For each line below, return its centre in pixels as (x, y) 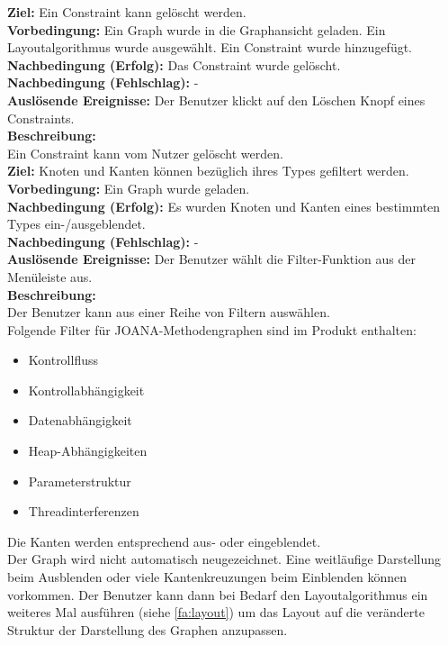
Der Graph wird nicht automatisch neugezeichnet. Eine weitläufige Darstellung (224, 559)
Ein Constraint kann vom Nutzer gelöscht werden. (145, 153)
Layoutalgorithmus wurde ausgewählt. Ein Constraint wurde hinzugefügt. (210, 47)
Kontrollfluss (63, 360)
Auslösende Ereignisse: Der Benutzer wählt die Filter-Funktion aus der (212, 259)
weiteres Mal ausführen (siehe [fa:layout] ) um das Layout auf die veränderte (216, 612)
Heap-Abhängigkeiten (88, 451)
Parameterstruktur (80, 481)
